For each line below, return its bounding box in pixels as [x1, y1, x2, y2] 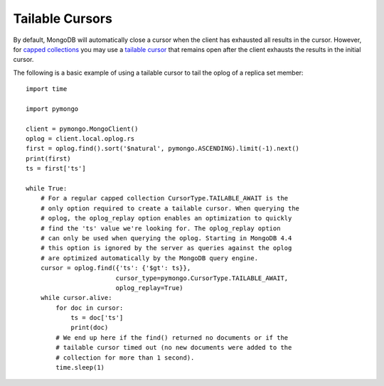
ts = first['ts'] [26, 164, 86, 173]
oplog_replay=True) [115, 284, 184, 291]
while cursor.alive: [40, 294, 112, 302]
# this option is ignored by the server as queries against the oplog [40, 244, 292, 252]
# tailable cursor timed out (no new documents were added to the [55, 343, 292, 352]
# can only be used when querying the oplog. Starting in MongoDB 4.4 [40, 234, 292, 242]
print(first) [26, 154, 71, 163]
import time [26, 85, 68, 93]
